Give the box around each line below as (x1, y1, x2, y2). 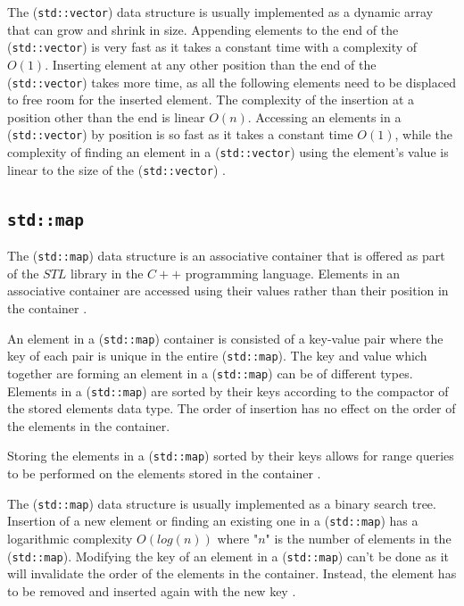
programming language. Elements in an (185, 263, 401, 282)
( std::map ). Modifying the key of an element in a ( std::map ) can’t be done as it (7, 546, 449, 565)
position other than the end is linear (7, 107, 205, 126)
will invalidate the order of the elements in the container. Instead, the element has (7, 564, 457, 583)
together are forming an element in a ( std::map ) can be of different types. (7, 363, 413, 382)
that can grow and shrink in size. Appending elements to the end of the (7, 20, 399, 38)
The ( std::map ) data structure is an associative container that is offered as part (7, 246, 445, 265)
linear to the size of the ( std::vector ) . (7, 160, 226, 178)
